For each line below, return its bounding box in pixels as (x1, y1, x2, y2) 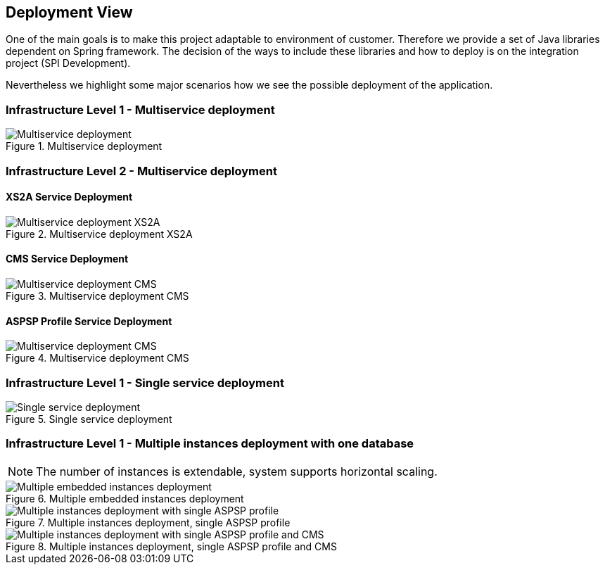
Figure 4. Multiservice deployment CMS (6, 352, 189, 365)
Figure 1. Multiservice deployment (6, 140, 163, 153)
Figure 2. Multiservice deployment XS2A (6, 227, 193, 240)
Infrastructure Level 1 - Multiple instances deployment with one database (6, 436, 414, 451)
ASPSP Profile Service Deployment (6, 315, 172, 327)
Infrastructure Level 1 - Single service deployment (6, 375, 284, 390)
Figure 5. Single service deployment (6, 412, 172, 425)
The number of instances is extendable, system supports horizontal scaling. (36, 464, 438, 479)
